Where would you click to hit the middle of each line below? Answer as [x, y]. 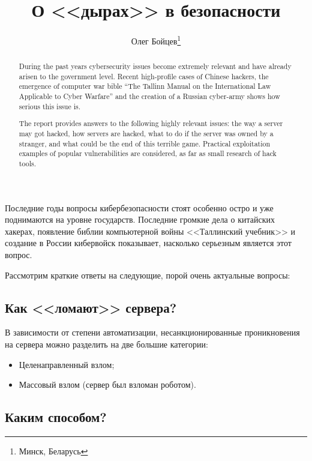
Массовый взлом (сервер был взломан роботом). [107, 384]
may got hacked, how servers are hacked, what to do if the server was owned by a [146, 133]
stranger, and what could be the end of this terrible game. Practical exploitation [145, 143]
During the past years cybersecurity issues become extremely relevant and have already [155, 66]
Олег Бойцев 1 [156, 40]
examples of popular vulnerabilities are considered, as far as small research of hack [148, 153]
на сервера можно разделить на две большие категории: [106, 344]
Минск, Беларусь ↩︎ [53, 450]
